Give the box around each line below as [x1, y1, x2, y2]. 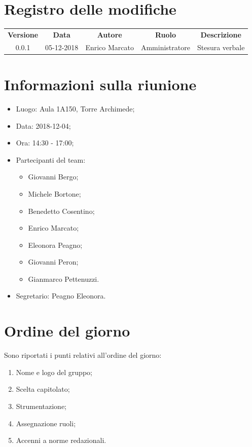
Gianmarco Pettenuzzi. [28, 273, 99, 284]
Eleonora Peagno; [28, 239, 83, 250]
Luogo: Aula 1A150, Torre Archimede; [16, 103, 135, 114]
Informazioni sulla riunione [4, 74, 197, 94]
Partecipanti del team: [16, 154, 86, 165]
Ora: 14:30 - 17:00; [16, 137, 74, 148]
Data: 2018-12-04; [16, 120, 71, 131]
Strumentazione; [16, 400, 67, 411]
